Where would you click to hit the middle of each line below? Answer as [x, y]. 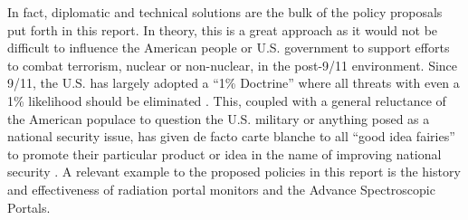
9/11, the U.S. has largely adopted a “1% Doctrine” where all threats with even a [234, 83]
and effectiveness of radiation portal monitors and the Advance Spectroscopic [221, 189]
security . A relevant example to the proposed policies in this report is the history [234, 172]
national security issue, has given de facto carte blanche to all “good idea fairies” [231, 136]
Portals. [29, 207]
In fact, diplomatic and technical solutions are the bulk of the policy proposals [225, 12]
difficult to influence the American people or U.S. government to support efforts [229, 48]
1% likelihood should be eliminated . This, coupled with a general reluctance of [227, 100]
